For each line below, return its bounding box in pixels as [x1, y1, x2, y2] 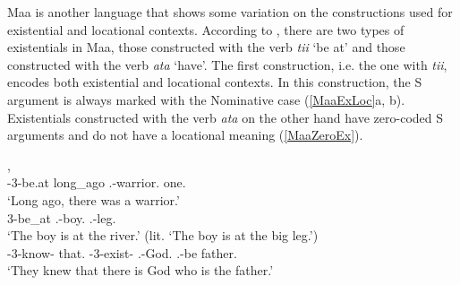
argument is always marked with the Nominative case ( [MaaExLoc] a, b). [7, 90, 405, 108]
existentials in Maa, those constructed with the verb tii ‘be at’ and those [7, 38, 405, 56]
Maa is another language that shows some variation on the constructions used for [7, 3, 453, 21]
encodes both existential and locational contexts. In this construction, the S [7, 73, 422, 91]
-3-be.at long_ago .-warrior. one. [7, 173, 186, 192]
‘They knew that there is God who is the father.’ [7, 261, 274, 280]
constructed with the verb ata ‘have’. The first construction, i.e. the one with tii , [7, 55, 447, 73]
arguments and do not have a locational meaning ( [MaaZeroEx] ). [7, 125, 363, 144]
